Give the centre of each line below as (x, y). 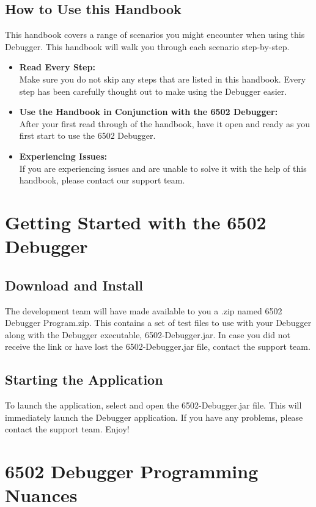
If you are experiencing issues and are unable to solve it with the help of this (163, 168)
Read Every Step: (57, 67)
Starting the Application (84, 379)
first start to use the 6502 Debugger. (87, 135)
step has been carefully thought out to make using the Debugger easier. (153, 91)
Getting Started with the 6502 (136, 222)
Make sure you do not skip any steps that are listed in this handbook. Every (163, 79)
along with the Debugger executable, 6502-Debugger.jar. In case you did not (148, 334)
